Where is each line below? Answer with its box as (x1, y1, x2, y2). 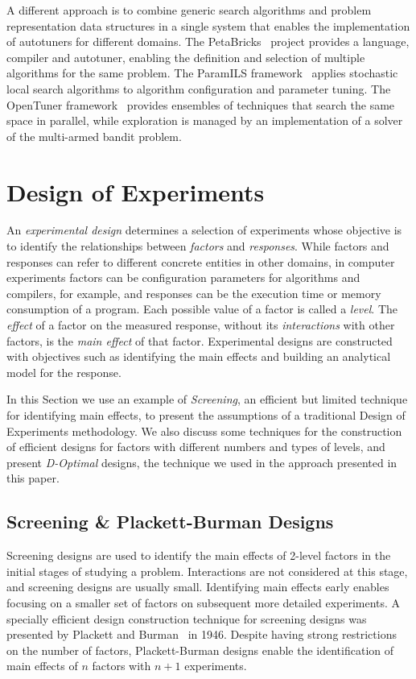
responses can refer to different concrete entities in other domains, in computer (6, 253, 395, 270)
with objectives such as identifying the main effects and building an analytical (6, 348, 391, 365)
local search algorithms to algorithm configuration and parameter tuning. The (6, 80, 391, 97)
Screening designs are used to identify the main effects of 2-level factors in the (6, 547, 391, 564)
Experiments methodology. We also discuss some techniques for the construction (6, 422, 402, 439)
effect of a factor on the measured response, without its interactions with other (6, 317, 395, 333)
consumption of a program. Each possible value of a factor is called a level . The (6, 300, 398, 317)
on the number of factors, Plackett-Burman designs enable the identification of (6, 641, 394, 658)
